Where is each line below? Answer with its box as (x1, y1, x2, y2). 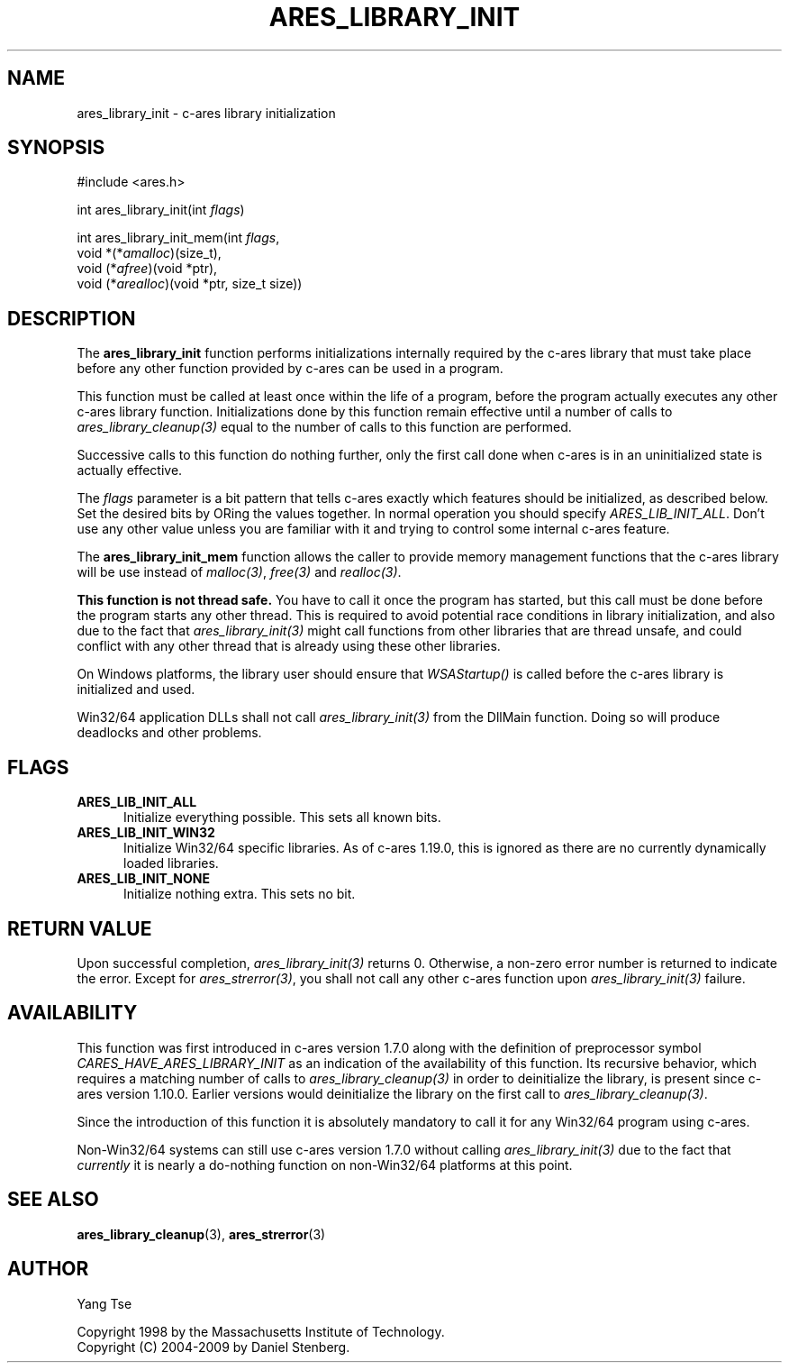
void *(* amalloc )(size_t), (77, 245, 222, 261)
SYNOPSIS (7, 136, 105, 160)
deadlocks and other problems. (77, 725, 262, 741)
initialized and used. (77, 681, 195, 698)
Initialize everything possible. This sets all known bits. (123, 809, 441, 826)
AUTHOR (7, 1257, 89, 1281)
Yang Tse (77, 1295, 132, 1311)
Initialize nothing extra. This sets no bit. (123, 886, 356, 902)
